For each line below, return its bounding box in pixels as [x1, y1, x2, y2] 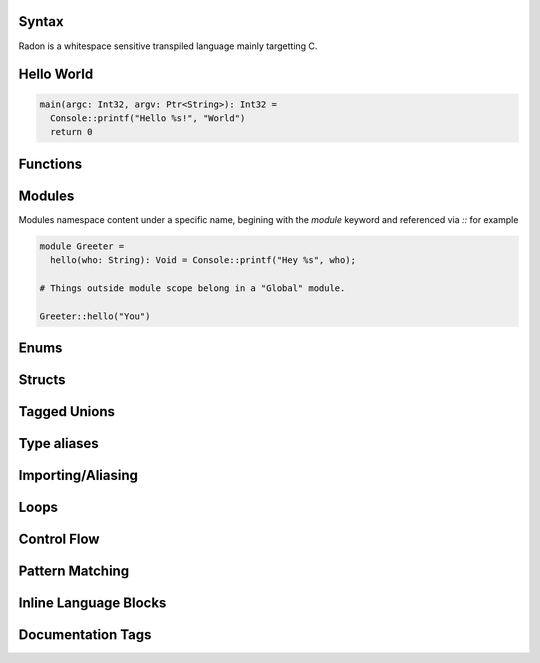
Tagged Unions [18, 403, 115, 420]
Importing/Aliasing [18, 467, 139, 484]
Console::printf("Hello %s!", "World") [50, 112, 246, 124]
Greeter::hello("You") [39, 310, 151, 322]
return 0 [50, 126, 93, 138]
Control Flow [18, 531, 100, 548]
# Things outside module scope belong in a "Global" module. [39, 282, 346, 294]
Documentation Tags [18, 626, 152, 644]
